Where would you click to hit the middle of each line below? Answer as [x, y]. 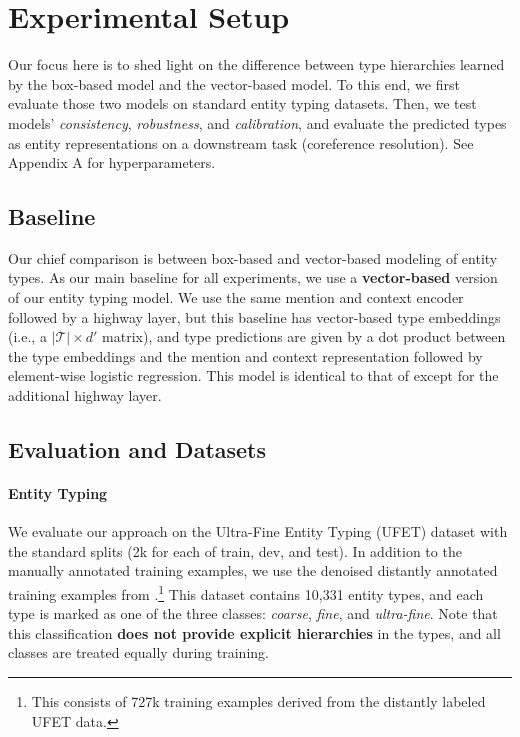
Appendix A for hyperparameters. [112, 162]
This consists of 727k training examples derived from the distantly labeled [258, 701]
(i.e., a [27, 336]
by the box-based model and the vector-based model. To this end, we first [234, 83]
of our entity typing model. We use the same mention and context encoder [236, 297]
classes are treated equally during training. [138, 652]
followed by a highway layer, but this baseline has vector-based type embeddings [254, 316]
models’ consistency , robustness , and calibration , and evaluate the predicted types [257, 122]
